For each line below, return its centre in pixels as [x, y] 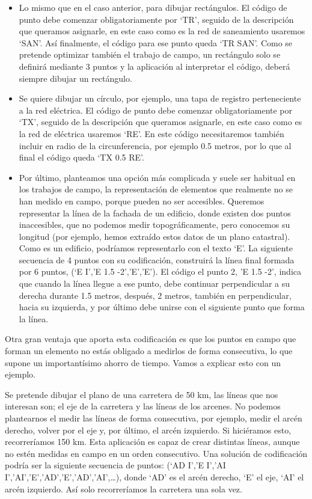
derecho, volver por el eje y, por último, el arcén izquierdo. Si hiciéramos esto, [148, 430]
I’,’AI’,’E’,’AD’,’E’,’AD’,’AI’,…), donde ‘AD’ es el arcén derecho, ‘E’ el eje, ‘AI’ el [154, 476]
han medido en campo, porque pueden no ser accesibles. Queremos [142, 201]
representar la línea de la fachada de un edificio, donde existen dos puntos [155, 213]
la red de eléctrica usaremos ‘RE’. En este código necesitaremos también [151, 133]
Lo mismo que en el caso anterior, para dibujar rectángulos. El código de [153, 7]
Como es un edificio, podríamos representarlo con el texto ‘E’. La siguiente [156, 248]
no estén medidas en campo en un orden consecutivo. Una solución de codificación [156, 453]
